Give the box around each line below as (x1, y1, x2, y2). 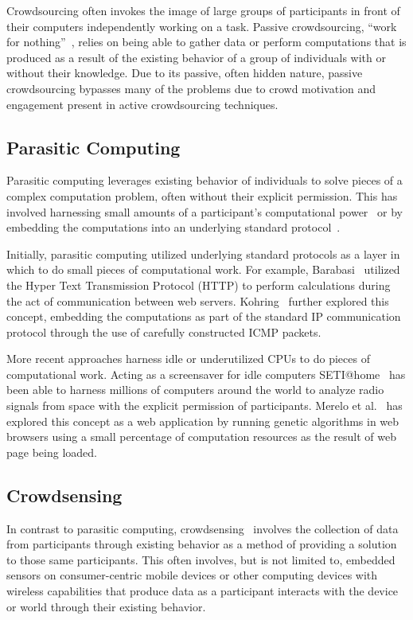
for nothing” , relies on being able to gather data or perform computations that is (6, 33, 407, 50)
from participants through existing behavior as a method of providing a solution (6, 536, 397, 552)
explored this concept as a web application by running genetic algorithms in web (6, 412, 399, 429)
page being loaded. (6, 443, 97, 460)
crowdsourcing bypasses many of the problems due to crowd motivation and (6, 80, 376, 96)
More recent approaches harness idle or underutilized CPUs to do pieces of (6, 350, 370, 367)
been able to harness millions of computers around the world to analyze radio (6, 381, 384, 398)
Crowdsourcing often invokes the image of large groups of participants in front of (6, 2, 400, 18)
